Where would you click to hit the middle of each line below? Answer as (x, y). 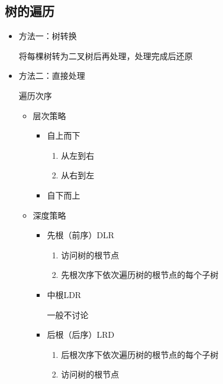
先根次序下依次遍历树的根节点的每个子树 (140, 275)
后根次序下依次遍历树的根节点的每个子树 (140, 354)
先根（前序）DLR (81, 235)
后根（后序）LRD (81, 335)
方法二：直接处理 (52, 76)
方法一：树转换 (48, 36)
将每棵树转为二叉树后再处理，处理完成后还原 (106, 55)
